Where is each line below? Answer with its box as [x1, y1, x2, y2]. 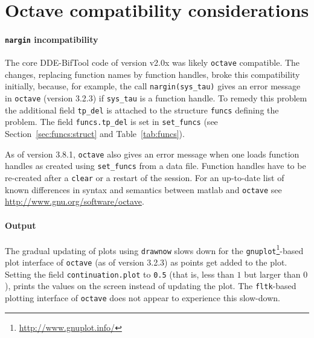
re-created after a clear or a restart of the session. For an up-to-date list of [5, 171, 284, 184]
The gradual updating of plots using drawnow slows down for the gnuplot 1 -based [5, 242, 304, 257]
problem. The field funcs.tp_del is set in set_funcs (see [5, 115, 218, 128]
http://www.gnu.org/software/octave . [5, 195, 144, 208]
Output [5, 218, 36, 231]
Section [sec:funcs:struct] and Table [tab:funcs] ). [5, 127, 185, 140]
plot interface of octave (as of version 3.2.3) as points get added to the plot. [5, 256, 287, 269]
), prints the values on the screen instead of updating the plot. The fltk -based [5, 279, 296, 292]
